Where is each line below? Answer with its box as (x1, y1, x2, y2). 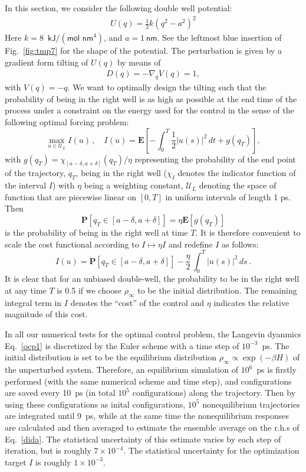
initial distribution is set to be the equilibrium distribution (5, 351, 217, 363)
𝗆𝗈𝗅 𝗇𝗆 (67, 34, 94, 43)
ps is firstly (256, 363, 297, 375)
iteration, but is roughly (5, 444, 91, 457)
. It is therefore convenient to (195, 226, 301, 238)
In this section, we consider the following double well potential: (5, 2, 232, 14)
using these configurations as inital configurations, (5, 398, 186, 410)
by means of (117, 56, 161, 68)
